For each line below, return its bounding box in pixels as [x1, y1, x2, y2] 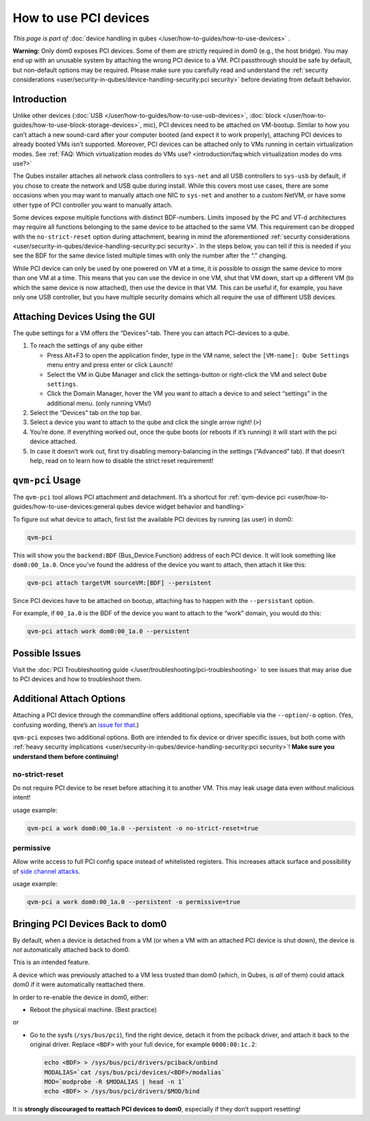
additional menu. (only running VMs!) [47, 399, 152, 407]
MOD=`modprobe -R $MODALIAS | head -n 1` [44, 1078, 186, 1085]
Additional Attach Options [12, 693, 126, 705]
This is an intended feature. [12, 958, 90, 966]
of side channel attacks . [12, 867, 81, 875]
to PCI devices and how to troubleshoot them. [12, 675, 142, 683]
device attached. [29, 437, 77, 445]
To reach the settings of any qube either [29, 341, 143, 349]
